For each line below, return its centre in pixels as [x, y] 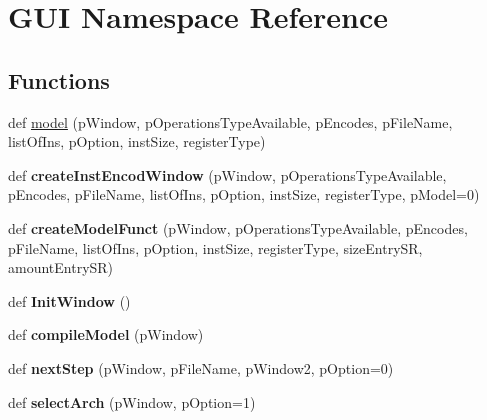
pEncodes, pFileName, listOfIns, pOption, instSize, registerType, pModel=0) [244, 194]
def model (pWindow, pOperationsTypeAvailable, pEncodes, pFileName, [230, 121]
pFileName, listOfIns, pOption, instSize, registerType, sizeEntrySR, [215, 247]
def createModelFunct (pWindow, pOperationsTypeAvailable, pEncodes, [238, 227]
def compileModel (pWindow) [106, 334]
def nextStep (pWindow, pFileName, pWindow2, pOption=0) [201, 367]
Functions [59, 79]
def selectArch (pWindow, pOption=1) [132, 401]
